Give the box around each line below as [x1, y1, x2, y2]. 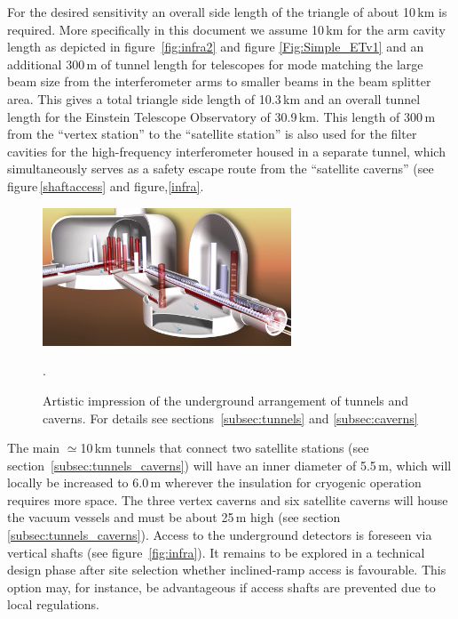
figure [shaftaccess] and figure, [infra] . [7, 176, 204, 195]
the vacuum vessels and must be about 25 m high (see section [7, 508, 341, 527]
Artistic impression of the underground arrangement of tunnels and [43, 390, 409, 409]
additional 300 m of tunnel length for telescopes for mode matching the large [7, 54, 423, 73]
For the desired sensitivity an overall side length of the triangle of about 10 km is [7, 3, 447, 20]
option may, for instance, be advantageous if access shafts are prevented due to [7, 577, 436, 596]
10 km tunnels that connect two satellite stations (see [80, 438, 369, 457]
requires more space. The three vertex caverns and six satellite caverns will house [7, 490, 448, 509]
